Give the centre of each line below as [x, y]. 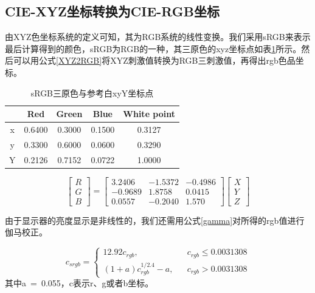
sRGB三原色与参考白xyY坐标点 [92, 93]
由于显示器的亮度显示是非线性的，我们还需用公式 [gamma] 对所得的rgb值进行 [155, 220]
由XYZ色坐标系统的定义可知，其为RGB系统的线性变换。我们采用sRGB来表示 [158, 37]
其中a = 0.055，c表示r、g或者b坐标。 [79, 283]
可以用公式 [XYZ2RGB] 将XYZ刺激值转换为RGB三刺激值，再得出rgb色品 [154, 60]
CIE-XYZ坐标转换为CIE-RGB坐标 [112, 11]
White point [149, 114]
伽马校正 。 [26, 232]
